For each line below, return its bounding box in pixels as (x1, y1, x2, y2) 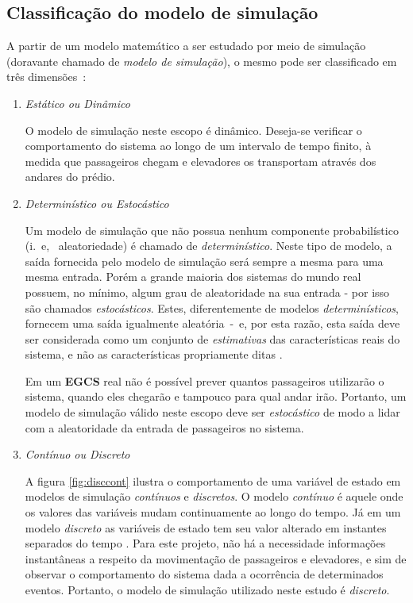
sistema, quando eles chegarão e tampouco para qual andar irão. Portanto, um (25, 388, 407, 405)
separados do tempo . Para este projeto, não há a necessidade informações (25, 535, 386, 551)
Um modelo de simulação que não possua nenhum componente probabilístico (25, 221, 399, 238)
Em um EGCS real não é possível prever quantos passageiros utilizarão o (25, 372, 384, 389)
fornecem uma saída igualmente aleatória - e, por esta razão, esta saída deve (25, 315, 400, 332)
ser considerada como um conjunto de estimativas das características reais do (25, 330, 400, 347)
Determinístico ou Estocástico (25, 194, 169, 211)
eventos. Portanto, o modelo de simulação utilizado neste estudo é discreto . (25, 582, 390, 598)
